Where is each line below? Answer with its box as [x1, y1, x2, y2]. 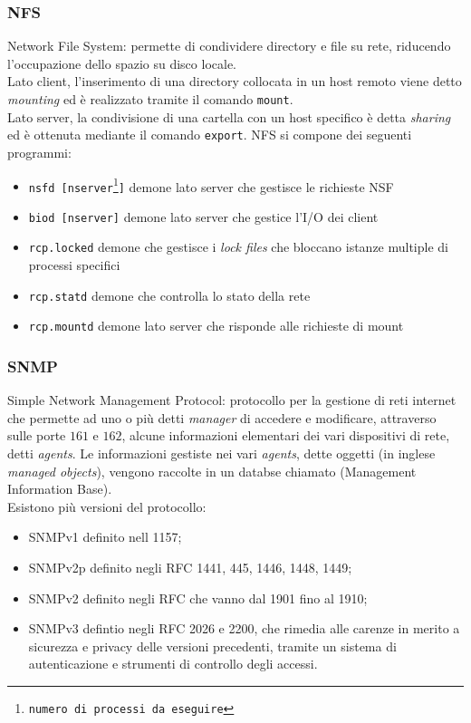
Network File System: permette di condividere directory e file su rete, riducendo [7, 36, 451, 55]
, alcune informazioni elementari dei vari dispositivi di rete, [121, 426, 450, 445]
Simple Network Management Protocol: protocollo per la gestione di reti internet [7, 390, 457, 410]
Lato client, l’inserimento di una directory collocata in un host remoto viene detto [7, 72, 462, 91]
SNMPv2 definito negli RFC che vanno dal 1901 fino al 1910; [28, 588, 368, 607]
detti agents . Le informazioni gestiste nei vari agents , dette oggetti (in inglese [7, 444, 436, 463]
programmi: [7, 142, 72, 161]
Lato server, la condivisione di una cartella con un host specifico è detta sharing [7, 107, 451, 126]
